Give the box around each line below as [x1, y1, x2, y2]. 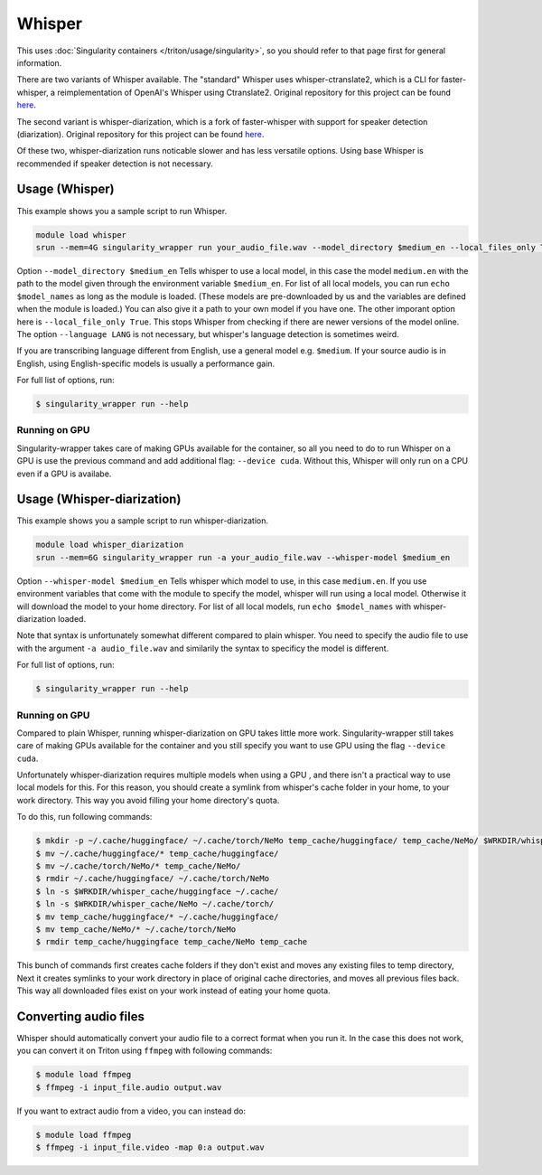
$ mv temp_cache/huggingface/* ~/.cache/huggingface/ [35, 911, 279, 922]
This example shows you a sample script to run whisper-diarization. [16, 515, 268, 526]
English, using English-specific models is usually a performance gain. [16, 358, 276, 369]
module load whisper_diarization [35, 540, 184, 550]
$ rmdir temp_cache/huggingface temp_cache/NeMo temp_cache [35, 936, 308, 947]
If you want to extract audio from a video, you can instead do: [16, 1105, 246, 1116]
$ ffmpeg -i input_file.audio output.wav [35, 1082, 222, 1093]
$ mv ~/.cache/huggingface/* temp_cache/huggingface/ [35, 848, 279, 859]
